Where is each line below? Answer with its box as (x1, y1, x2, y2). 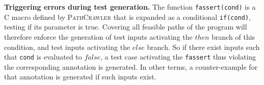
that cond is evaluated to (4, 51, 82, 62)
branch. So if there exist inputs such (147, 41, 260, 52)
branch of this (212, 31, 255, 42)
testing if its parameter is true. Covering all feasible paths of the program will (4, 21, 247, 32)
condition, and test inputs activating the (4, 41, 130, 52)
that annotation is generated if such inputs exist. (4, 71, 156, 82)
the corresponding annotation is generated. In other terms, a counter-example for (4, 61, 258, 72)
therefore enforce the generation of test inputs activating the (4, 31, 193, 42)
